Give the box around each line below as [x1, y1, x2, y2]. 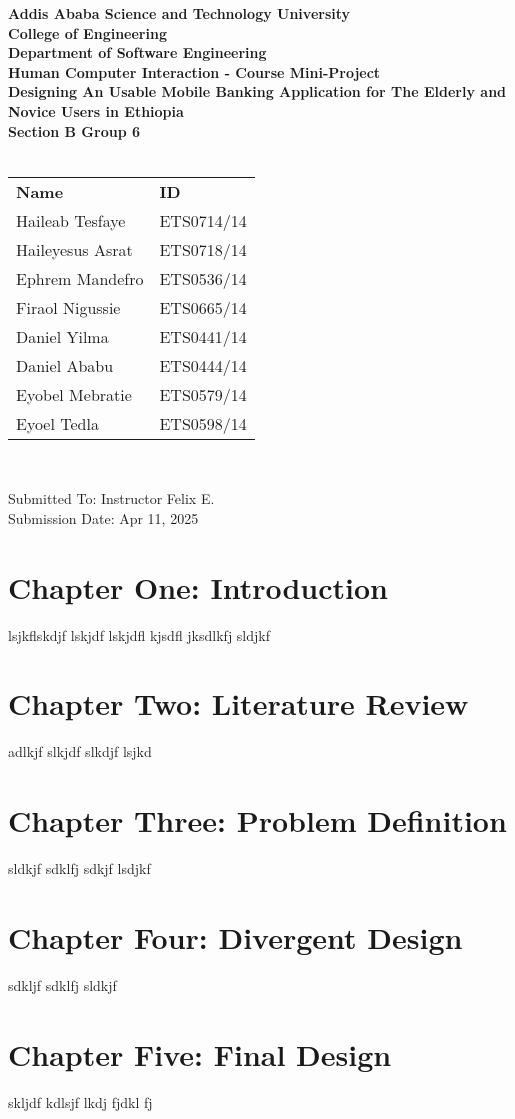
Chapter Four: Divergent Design [8, 916, 463, 957]
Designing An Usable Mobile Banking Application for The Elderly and [8, 81, 507, 102]
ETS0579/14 [159, 382, 247, 406]
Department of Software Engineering [8, 42, 267, 63]
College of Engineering [8, 22, 167, 43]
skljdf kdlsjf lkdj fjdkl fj [8, 1091, 153, 1112]
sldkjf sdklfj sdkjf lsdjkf [8, 858, 151, 879]
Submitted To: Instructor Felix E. [8, 488, 215, 509]
